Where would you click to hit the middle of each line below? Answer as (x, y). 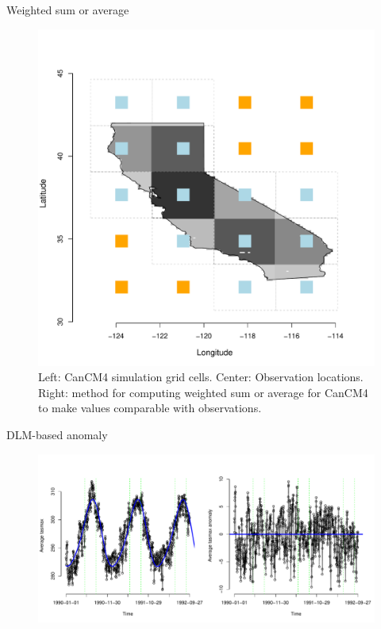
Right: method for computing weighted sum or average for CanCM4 (203, 392)
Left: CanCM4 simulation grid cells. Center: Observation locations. (201, 377)
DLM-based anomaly (57, 434)
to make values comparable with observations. (150, 408)
